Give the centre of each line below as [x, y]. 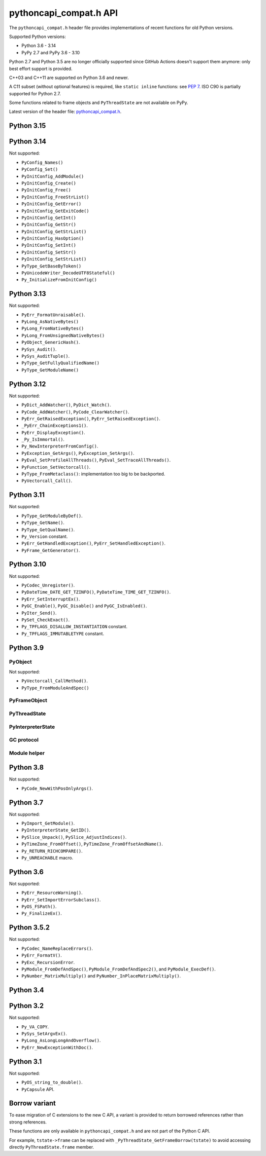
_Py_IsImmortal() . [43, 440]
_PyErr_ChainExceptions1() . [55, 426]
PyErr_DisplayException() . [53, 432]
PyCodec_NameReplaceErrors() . [57, 948]
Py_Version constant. [45, 536]
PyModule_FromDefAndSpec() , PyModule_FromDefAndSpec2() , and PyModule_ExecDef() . [119, 969]
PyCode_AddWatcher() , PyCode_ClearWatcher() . [75, 411]
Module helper [27, 753]
